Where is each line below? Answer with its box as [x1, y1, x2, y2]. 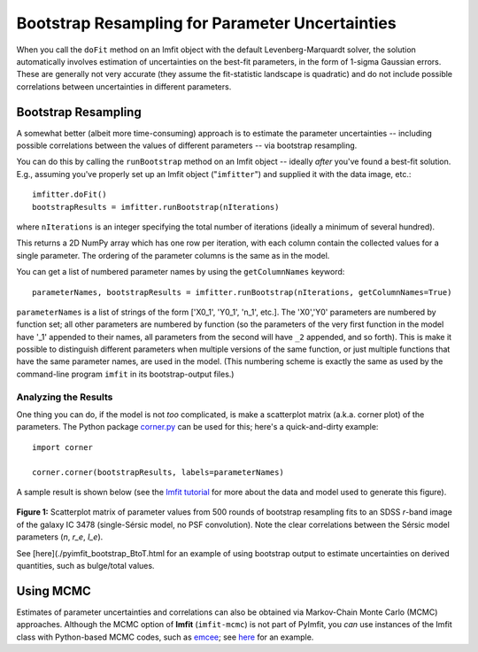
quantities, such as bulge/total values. [16, 560, 155, 570]
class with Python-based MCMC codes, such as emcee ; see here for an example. [16, 632, 314, 642]
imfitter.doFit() [32, 190, 107, 199]
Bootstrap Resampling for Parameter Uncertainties [16, 13, 397, 33]
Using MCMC [16, 583, 92, 598]
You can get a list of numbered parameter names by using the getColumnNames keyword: [16, 267, 345, 277]
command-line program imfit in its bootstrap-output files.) [16, 369, 235, 379]
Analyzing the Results [16, 391, 113, 403]
